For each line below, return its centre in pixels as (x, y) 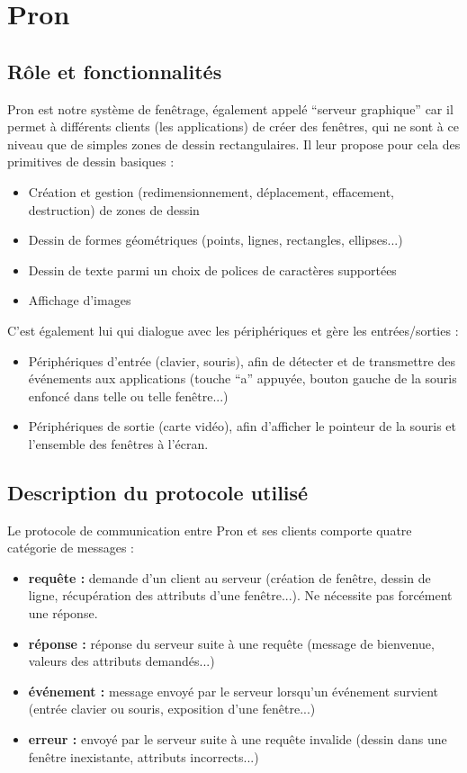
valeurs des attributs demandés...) (121, 661)
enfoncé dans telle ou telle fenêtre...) (128, 395)
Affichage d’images (80, 300)
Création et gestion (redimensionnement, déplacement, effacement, (211, 191)
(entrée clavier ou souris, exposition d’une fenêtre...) (172, 709)
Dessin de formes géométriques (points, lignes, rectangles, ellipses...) (216, 240)
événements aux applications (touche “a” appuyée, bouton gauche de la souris (242, 378)
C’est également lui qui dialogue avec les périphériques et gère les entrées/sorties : (233, 330)
